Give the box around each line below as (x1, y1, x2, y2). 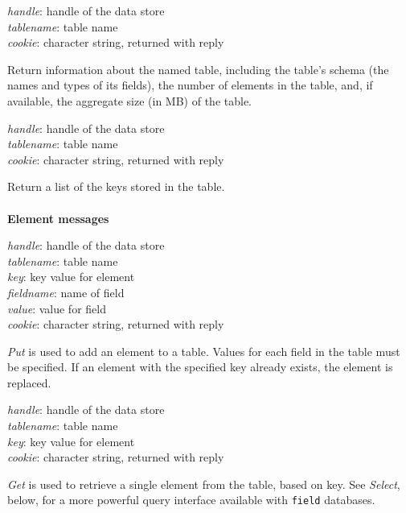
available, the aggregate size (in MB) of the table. (7, 92, 252, 109)
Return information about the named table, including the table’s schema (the (7, 60, 389, 77)
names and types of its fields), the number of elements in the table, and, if (7, 77, 373, 93)
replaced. (7, 374, 51, 391)
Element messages (7, 209, 109, 226)
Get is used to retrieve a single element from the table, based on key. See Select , (7, 475, 400, 492)
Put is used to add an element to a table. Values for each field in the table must (7, 342, 400, 359)
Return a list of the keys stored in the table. (7, 178, 225, 195)
